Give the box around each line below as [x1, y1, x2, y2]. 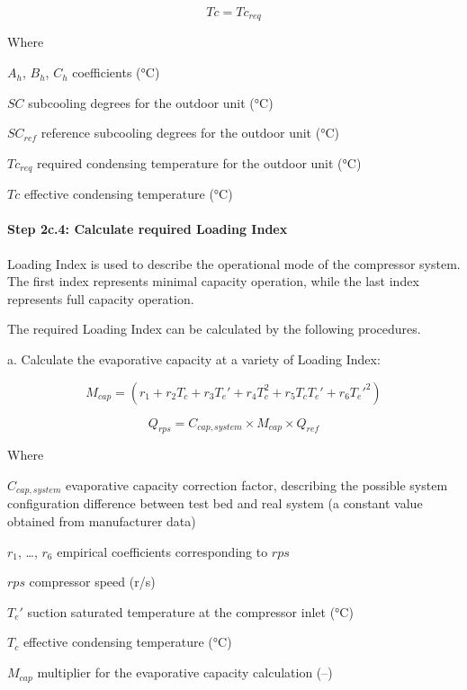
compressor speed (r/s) [29, 572, 156, 591]
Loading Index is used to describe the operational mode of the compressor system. [7, 254, 461, 273]
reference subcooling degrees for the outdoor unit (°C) [40, 123, 339, 142]
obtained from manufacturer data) [7, 512, 196, 531]
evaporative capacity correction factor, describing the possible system [65, 476, 448, 495]
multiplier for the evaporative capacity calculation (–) [37, 663, 333, 682]
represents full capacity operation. [7, 289, 194, 308]
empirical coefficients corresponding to [57, 542, 268, 560]
